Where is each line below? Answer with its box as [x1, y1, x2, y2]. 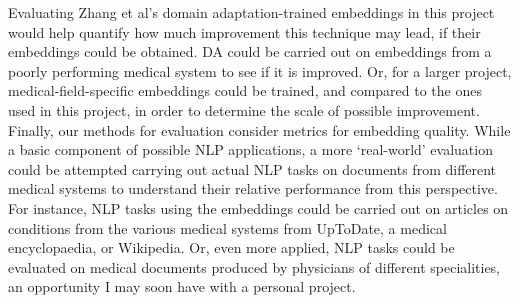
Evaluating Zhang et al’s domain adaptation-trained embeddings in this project [8, 2, 495, 22]
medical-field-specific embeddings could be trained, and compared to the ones [8, 80, 482, 101]
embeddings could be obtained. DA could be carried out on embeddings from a [8, 41, 492, 62]
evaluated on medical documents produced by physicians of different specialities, [8, 256, 501, 277]
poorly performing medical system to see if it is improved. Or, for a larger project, [8, 60, 512, 81]
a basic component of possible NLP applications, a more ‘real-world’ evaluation [8, 139, 493, 160]
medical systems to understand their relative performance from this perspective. [8, 178, 498, 199]
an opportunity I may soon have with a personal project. [8, 276, 356, 297]
